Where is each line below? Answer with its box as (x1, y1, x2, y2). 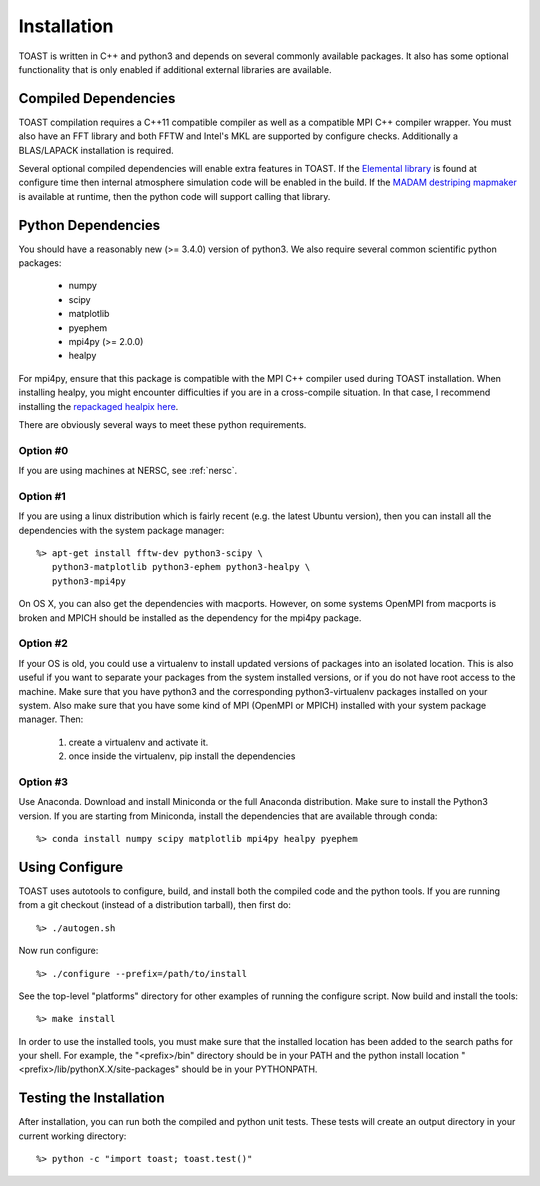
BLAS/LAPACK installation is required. (18, 144, 174, 156)
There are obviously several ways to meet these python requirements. (18, 419, 307, 430)
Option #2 (18, 636, 69, 650)
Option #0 (18, 443, 69, 457)
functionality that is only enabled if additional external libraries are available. (18, 63, 332, 75)
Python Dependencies (18, 216, 160, 234)
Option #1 (18, 489, 67, 503)
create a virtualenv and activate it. (68, 736, 209, 748)
